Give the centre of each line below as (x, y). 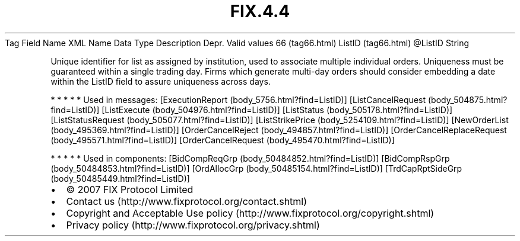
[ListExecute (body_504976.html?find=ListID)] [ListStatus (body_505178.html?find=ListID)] (277, 110)
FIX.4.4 (260, 11)
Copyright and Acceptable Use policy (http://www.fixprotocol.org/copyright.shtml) (250, 213)
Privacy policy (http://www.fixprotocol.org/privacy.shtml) (193, 225)
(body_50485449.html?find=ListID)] (120, 178)
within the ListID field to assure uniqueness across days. (161, 81)
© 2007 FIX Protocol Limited (130, 189)
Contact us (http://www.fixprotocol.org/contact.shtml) (187, 201)
